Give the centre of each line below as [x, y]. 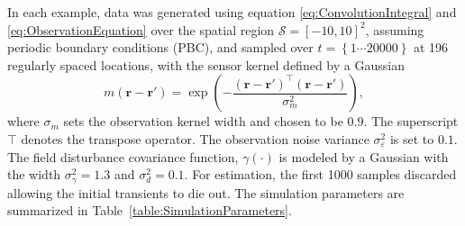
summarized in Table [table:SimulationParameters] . [150, 210]
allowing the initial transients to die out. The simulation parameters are [206, 192]
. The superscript [411, 121]
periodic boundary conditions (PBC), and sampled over [160, 47]
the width [34, 174]
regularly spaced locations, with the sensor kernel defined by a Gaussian [206, 64]
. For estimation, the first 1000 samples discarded [320, 174]
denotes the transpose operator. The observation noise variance [195, 138]
